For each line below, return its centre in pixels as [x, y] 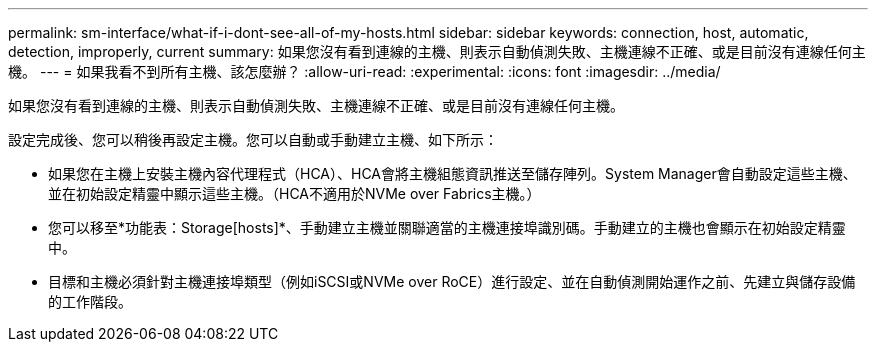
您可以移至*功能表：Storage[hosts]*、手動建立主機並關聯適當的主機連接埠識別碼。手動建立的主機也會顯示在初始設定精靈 [447, 227]
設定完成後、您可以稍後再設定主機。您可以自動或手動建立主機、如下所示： [253, 139]
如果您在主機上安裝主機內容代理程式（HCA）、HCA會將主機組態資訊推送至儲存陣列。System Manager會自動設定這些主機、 [452, 173]
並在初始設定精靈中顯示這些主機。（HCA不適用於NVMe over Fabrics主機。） [294, 193]
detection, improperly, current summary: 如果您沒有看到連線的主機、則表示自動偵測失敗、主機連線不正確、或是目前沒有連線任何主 [437, 51]
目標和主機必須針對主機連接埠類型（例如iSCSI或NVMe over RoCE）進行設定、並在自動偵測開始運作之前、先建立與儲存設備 [452, 281]
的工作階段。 [90, 301]
